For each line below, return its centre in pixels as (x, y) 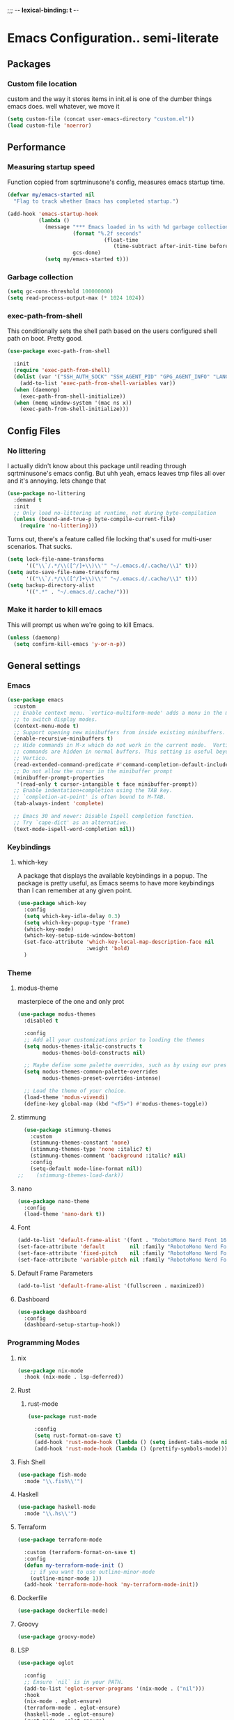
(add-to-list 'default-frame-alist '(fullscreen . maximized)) (111, 1286)
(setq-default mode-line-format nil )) (86, 1169)
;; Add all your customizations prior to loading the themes (115, 1040)
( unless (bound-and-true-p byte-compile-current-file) (95, 519)
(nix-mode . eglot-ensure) (63, 1702)
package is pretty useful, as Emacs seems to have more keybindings (116, 883)
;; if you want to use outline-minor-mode (93, 1572)
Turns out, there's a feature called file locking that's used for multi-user (110, 539)
